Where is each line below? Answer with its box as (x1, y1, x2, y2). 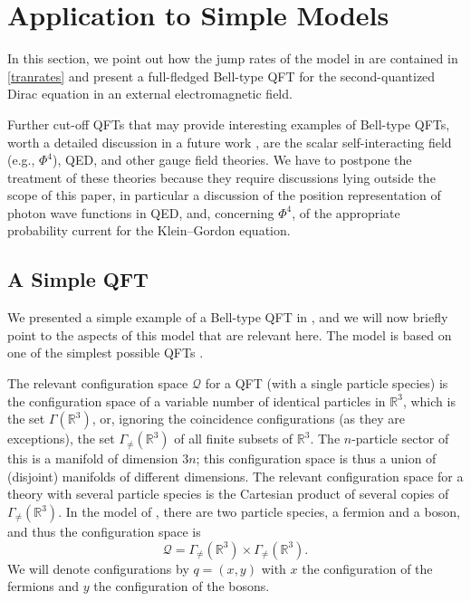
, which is (402, 391, 456, 410)
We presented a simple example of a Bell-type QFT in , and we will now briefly (7, 308, 448, 327)
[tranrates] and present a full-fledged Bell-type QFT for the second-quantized (7, 66, 436, 85)
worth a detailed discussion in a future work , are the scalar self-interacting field (7, 132, 452, 151)
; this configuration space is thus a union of (196, 449, 437, 468)
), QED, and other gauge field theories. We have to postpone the (53, 150, 412, 169)
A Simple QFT (7, 265, 149, 293)
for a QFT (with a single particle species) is (205, 374, 448, 393)
